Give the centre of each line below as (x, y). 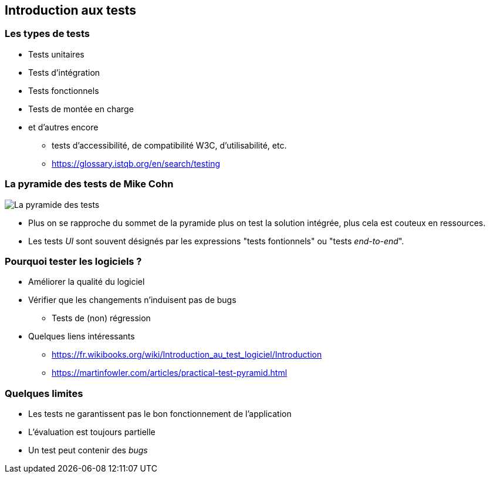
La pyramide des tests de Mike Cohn (89, 184)
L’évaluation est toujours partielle (92, 432)
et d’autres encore (63, 127)
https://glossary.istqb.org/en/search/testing (136, 163)
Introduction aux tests (71, 10)
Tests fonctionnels (64, 90)
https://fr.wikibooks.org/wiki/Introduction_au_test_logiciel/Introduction (187, 355)
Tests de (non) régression (101, 318)
